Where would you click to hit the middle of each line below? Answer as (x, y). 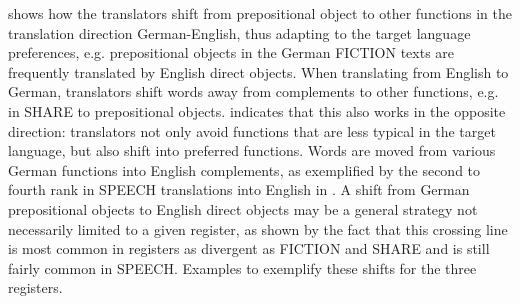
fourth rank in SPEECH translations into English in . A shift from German (239, 189)
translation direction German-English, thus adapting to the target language (239, 32)
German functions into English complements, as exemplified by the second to (244, 169)
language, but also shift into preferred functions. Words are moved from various (252, 150)
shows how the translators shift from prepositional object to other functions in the (260, 13)
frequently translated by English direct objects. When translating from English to (258, 71)
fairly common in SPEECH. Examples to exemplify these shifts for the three (242, 267)
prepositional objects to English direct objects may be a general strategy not (243, 208)
